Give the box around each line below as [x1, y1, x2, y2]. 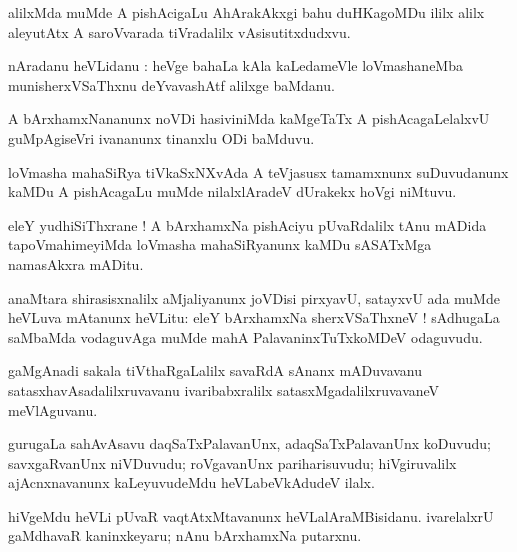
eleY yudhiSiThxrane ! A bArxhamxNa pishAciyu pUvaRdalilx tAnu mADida [8, 214, 487, 235]
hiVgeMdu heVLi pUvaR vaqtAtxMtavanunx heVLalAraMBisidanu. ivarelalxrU [8, 505, 494, 526]
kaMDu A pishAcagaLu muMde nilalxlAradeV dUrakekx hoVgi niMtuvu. [8, 181, 457, 202]
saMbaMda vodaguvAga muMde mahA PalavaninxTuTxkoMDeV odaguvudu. [8, 326, 483, 347]
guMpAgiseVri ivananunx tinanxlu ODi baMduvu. [8, 127, 315, 148]
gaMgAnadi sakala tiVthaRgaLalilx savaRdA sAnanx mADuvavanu [8, 360, 423, 381]
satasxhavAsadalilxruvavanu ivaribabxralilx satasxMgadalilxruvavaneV [8, 379, 440, 400]
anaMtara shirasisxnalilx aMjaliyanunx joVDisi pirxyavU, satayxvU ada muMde [8, 287, 500, 308]
